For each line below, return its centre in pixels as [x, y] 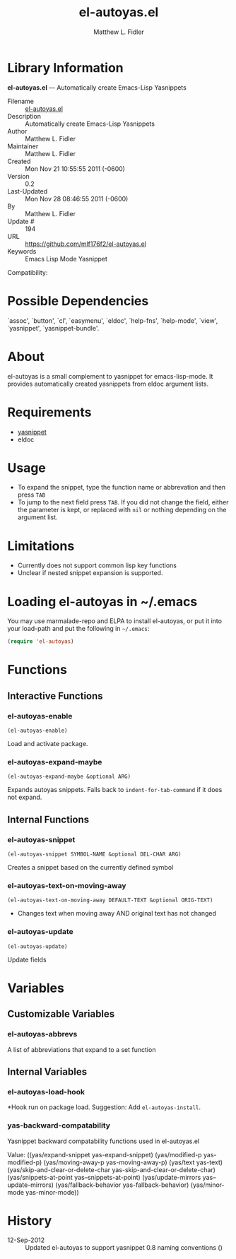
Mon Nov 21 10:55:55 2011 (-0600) [75, 169]
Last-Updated [28, 191]
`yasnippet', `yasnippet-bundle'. [53, 328]
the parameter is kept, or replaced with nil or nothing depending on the [122, 510]
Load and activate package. [48, 744]
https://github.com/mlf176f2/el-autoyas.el [85, 244]
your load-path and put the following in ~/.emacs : [78, 629]
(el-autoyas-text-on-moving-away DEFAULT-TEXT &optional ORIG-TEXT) [110, 900]
